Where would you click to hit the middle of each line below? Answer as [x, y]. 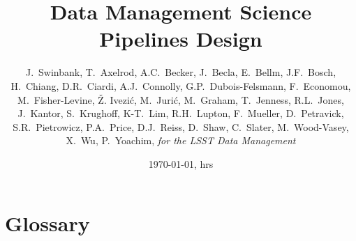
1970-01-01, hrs [181, 163]
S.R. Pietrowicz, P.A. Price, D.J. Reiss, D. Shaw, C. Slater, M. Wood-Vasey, [181, 126]
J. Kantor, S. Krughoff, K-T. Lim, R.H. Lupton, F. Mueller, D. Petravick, [181, 113]
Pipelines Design [181, 39]
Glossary [47, 223]
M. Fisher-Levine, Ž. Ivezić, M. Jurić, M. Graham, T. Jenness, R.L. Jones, [181, 99]
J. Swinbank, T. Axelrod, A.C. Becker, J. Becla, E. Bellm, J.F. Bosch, [181, 72]
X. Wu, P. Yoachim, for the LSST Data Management [181, 140]
